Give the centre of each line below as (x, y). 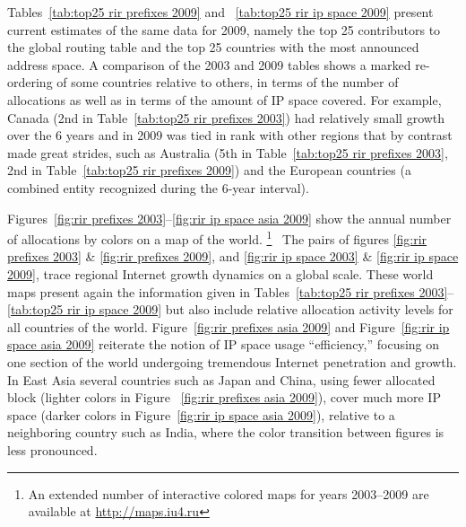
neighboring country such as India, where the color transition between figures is (226, 432)
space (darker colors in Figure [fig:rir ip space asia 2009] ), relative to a (201, 414)
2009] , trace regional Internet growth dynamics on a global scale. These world (220, 273)
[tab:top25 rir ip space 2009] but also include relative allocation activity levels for (230, 309)
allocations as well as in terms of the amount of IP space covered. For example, (224, 99)
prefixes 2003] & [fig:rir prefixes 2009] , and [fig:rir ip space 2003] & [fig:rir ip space (233, 256)
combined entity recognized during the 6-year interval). (158, 187)
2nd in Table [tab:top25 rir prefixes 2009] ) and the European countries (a (209, 170)
